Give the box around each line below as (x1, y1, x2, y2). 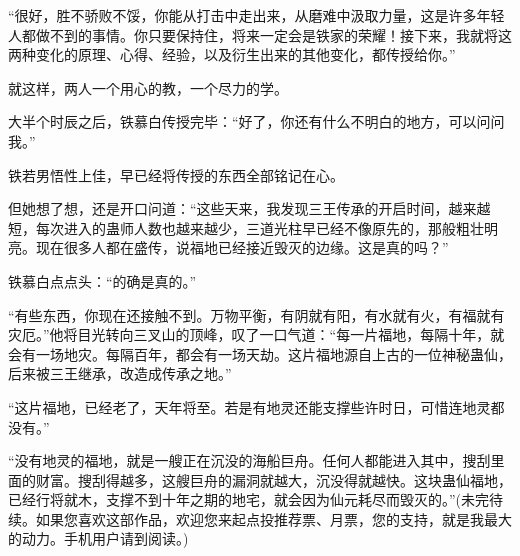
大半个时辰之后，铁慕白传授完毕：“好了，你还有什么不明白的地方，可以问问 (8, 111, 505, 132)
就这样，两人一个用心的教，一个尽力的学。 (8, 77, 288, 98)
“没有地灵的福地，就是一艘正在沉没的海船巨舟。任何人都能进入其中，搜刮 (8, 450, 491, 471)
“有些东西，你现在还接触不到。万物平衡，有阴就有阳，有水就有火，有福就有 (8, 304, 505, 325)
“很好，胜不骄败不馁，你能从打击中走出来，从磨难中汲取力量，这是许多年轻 (8, 5, 505, 25)
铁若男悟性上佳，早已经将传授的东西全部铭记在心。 (8, 164, 344, 185)
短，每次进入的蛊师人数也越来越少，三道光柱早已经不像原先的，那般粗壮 (8, 217, 484, 238)
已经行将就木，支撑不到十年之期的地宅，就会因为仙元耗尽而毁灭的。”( (8, 489, 462, 510)
